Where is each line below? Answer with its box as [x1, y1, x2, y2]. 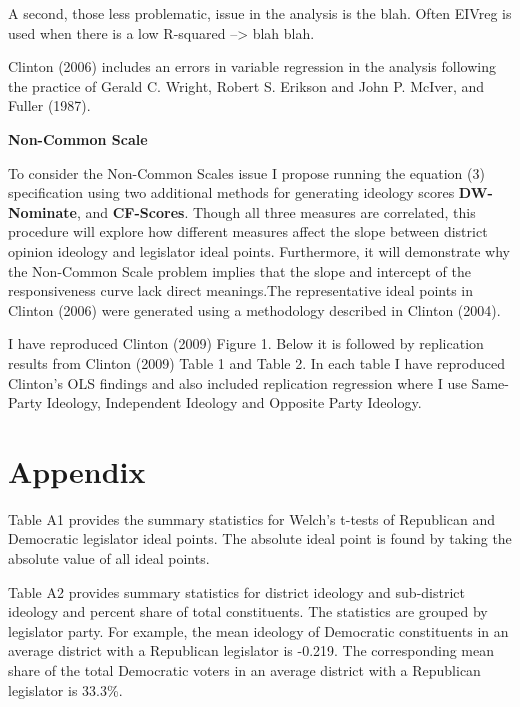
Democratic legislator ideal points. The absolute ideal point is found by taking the [8, 528, 512, 549]
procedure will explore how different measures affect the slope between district [8, 221, 488, 242]
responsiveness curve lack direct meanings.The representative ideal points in [8, 280, 474, 301]
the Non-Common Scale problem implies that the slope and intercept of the [8, 260, 471, 281]
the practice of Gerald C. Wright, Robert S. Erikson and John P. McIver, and [8, 75, 485, 96]
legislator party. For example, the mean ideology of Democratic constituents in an [8, 620, 509, 641]
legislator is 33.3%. [8, 679, 123, 700]
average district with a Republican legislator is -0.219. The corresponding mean [8, 640, 495, 661]
